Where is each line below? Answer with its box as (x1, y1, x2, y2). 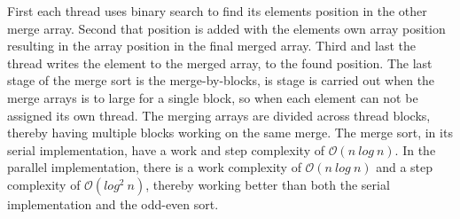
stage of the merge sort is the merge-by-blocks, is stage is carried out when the (7, 71, 435, 90)
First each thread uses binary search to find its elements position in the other (7, 2, 427, 20)
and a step (376, 158, 433, 176)
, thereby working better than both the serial (145, 175, 390, 193)
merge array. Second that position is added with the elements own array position (7, 19, 446, 37)
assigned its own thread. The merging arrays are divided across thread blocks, (7, 106, 431, 124)
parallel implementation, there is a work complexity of (7, 158, 301, 176)
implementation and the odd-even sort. (7, 194, 219, 213)
